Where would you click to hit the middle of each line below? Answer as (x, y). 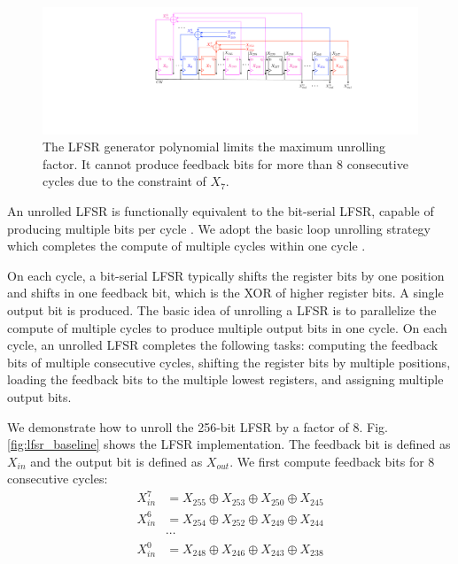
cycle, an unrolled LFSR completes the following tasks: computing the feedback (223, 345)
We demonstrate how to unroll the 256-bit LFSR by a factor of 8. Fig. (198, 426)
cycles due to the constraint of (124, 181)
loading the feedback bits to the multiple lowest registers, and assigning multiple (225, 379)
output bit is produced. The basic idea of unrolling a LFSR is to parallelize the (222, 310)
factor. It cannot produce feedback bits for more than (188, 163)
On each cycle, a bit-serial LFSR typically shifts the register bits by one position (226, 275)
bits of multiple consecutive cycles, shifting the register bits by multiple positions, (229, 362)
